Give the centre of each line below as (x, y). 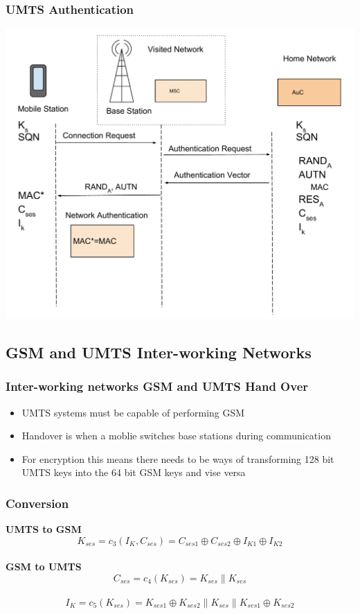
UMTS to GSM (44, 529)
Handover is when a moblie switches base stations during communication (176, 436)
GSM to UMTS (44, 567)
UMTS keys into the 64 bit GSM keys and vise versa (134, 472)
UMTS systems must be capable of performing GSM (133, 412)
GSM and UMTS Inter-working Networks (159, 352)
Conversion (37, 503)
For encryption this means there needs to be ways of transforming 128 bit (178, 458)
